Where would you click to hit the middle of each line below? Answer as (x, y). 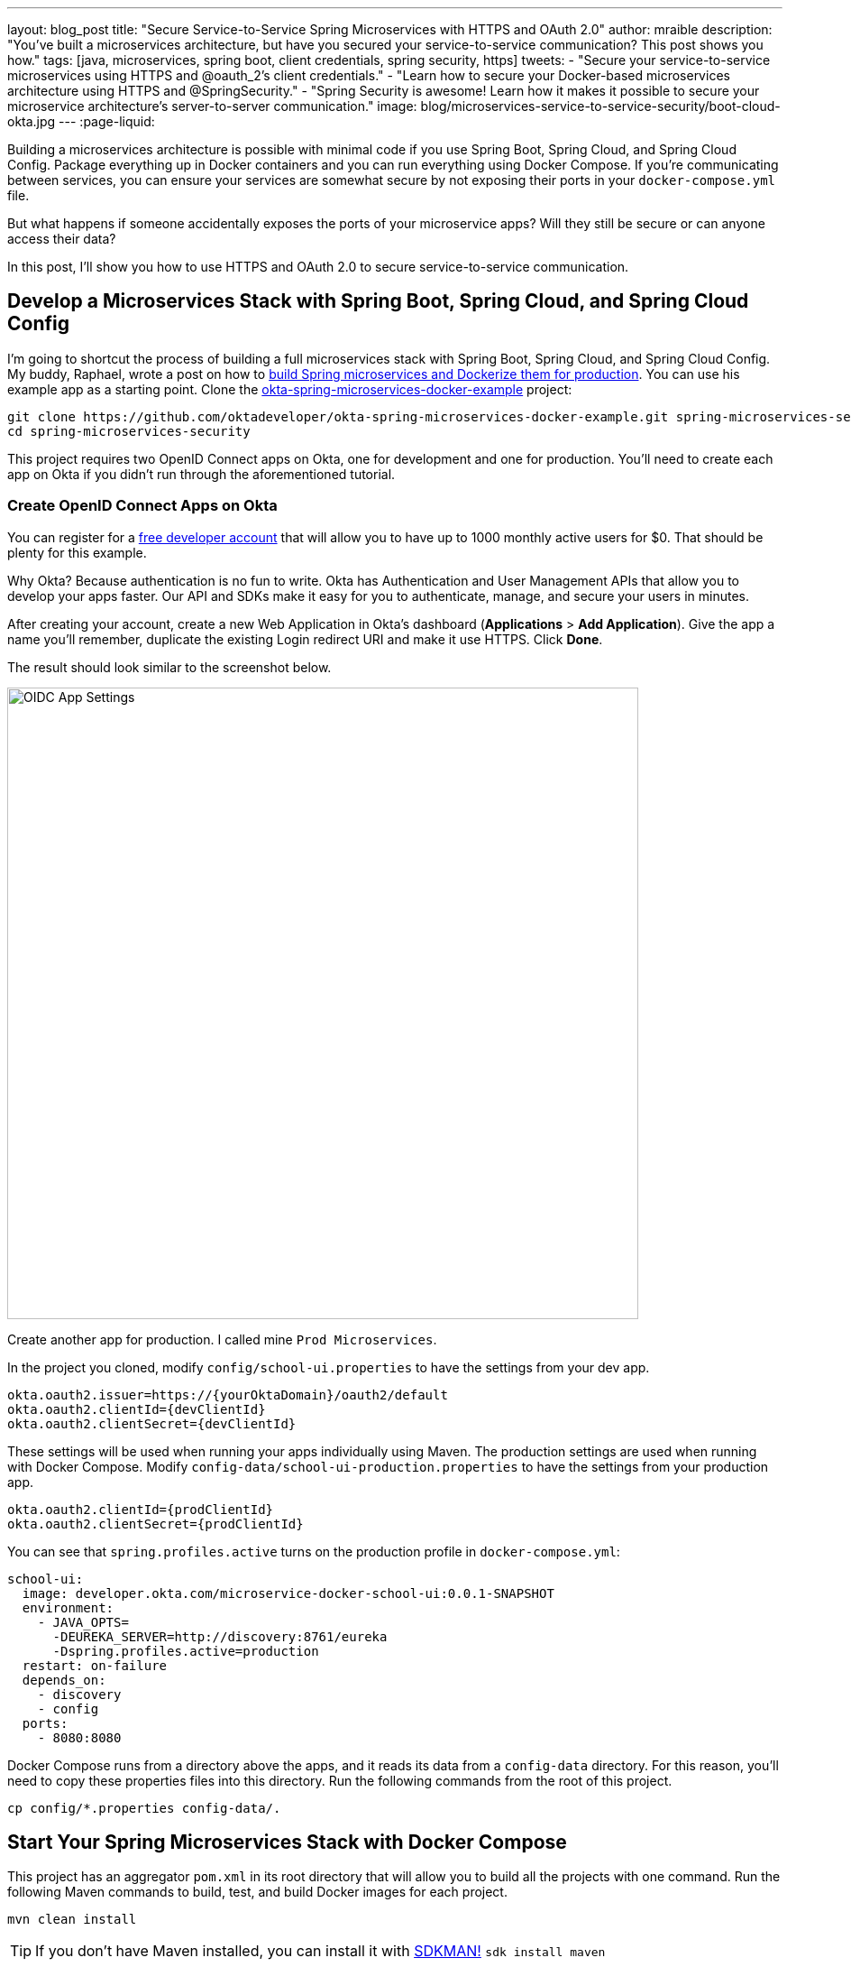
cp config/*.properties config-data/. (144, 1808)
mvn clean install (72, 1920)
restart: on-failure (95, 1665)
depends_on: (64, 1680)
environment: (68, 1607)
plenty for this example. (77, 552)
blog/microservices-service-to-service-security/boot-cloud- (600, 106)
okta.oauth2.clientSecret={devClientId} (152, 1423)
